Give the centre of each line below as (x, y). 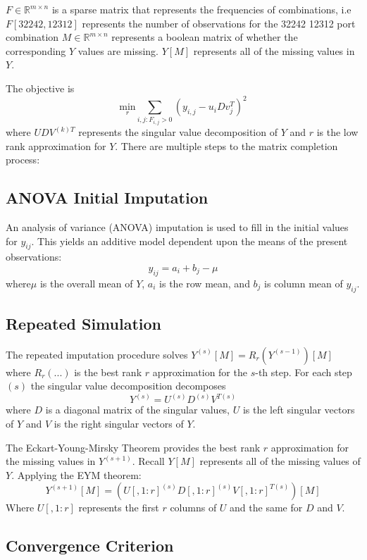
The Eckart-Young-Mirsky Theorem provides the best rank (133, 447)
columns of (193, 508)
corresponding (36, 50)
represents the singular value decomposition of (178, 132)
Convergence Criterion (90, 546)
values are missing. (118, 50)
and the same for (266, 508)
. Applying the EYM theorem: (76, 474)
